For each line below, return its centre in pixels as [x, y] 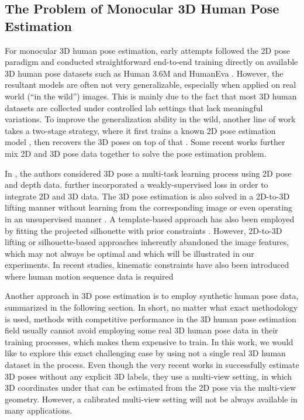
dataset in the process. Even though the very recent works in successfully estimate [152, 365]
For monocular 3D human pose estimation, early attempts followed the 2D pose [147, 50]
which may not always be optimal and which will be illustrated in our [129, 253]
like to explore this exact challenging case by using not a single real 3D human [145, 353]
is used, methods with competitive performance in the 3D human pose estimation [151, 319]
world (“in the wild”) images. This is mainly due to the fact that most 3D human [151, 96]
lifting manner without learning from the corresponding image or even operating [148, 207]
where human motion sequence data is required [89, 276]
